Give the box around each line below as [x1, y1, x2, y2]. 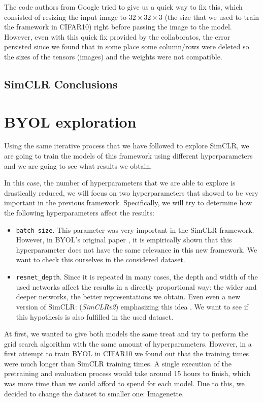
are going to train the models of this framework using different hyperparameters [4, 150, 253, 161]
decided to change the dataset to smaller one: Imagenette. [4, 388, 184, 398]
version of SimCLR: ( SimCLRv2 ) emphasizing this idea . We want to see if [16, 301, 248, 312]
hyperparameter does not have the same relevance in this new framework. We [16, 244, 257, 255]
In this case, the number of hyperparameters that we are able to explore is [4, 177, 236, 188]
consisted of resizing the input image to [4, 11, 126, 22]
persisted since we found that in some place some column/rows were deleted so [4, 41, 249, 52]
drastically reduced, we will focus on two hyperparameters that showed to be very [4, 187, 259, 198]
